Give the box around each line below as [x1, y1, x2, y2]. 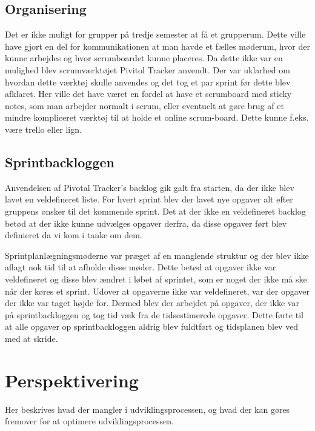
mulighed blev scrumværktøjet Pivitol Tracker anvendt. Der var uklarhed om [5, 63, 290, 76]
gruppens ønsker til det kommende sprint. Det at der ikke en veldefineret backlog [5, 204, 306, 217]
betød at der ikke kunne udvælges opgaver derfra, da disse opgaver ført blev [5, 216, 287, 229]
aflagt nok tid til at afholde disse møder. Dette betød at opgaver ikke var [5, 261, 276, 273]
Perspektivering [5, 367, 139, 392]
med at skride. [5, 332, 58, 344]
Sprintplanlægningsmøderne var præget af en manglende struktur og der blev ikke [5, 249, 309, 261]
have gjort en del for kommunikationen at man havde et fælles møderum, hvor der [5, 39, 310, 52]
